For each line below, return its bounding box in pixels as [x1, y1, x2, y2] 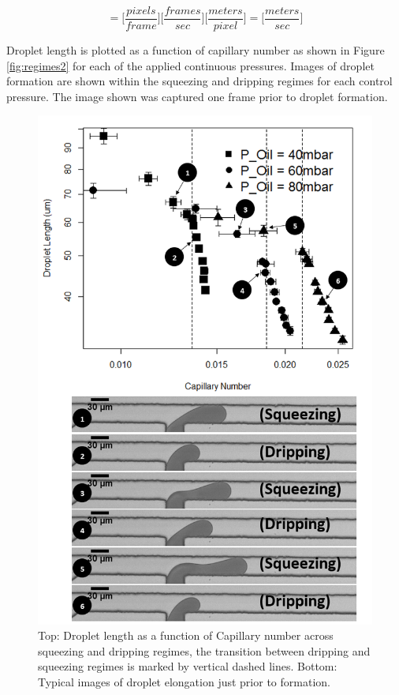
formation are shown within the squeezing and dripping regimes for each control [6, 73, 393, 89]
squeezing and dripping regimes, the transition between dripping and [38, 642, 371, 659]
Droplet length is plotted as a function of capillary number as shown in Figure [6, 42, 385, 58]
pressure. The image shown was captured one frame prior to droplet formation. [6, 88, 388, 104]
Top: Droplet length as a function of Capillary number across [38, 627, 334, 644]
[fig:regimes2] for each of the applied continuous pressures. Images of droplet [6, 57, 375, 73]
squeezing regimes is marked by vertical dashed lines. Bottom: [38, 658, 337, 674]
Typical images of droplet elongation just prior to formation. [38, 673, 330, 689]
